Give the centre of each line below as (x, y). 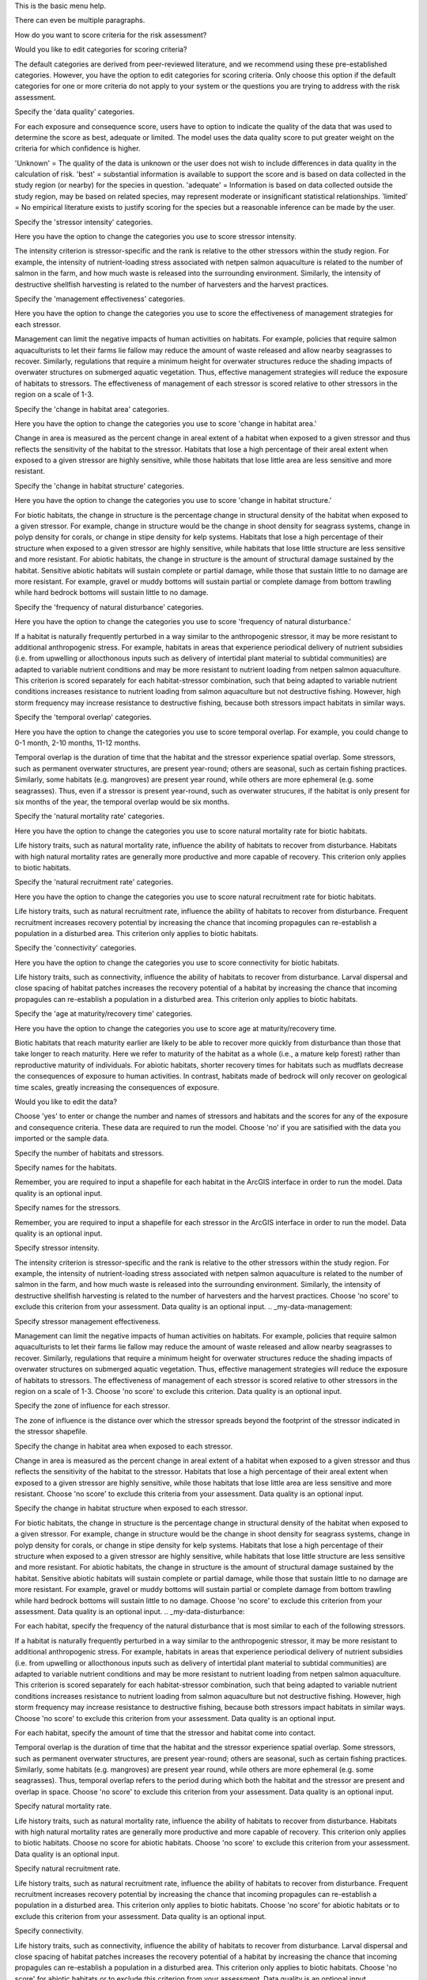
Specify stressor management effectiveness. (88, 1321)
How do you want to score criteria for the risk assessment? (111, 35)
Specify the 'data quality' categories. (75, 112)
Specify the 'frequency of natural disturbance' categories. (110, 607)
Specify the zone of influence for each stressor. (92, 1406)
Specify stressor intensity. (57, 1248)
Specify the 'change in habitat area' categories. (92, 409)
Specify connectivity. (49, 1931)
